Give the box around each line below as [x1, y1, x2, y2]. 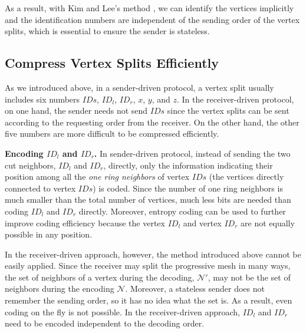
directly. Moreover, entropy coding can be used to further [78, 205, 286, 217]
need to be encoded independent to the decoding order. [5, 317, 205, 329]
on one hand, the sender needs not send [5, 104, 148, 117]
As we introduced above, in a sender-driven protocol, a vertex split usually [5, 81, 274, 93]
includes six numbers [5, 93, 80, 105]
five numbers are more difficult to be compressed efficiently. [5, 127, 219, 140]
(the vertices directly [209, 170, 284, 183]
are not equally [241, 216, 295, 229]
